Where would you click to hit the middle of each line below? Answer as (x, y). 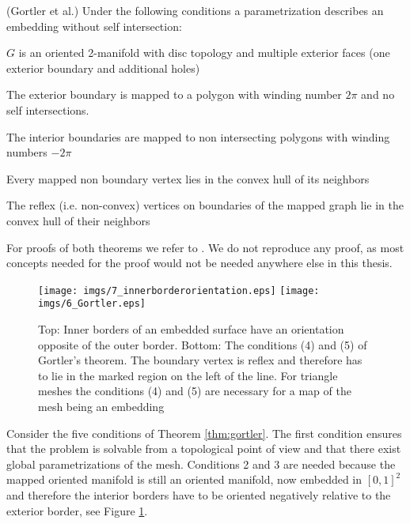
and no (378, 94)
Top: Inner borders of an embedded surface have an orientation (191, 329)
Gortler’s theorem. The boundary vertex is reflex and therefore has (200, 360)
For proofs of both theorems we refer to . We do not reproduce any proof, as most (205, 247)
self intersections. (48, 109)
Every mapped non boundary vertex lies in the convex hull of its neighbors (188, 178)
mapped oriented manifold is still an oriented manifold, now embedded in (184, 479)
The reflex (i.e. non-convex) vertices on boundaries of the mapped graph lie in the (205, 205)
